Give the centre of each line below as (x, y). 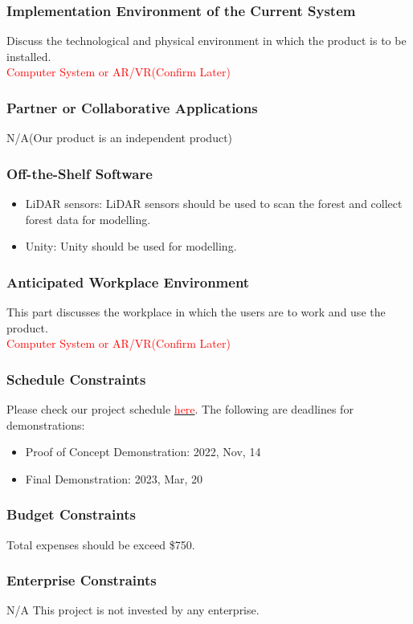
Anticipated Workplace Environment (128, 281)
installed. (29, 56)
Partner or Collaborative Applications (132, 107)
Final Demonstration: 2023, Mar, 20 (114, 478)
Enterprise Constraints (82, 580)
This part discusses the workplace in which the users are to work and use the (196, 312)
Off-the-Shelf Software (80, 173)
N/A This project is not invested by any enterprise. (133, 610)
